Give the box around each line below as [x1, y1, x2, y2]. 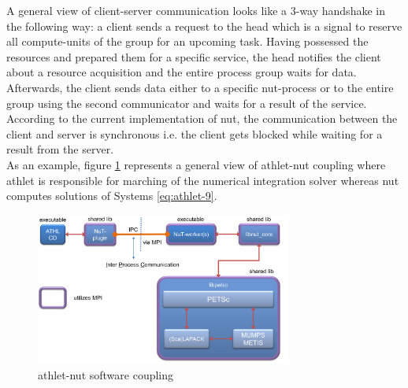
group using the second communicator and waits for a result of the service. [6, 94, 367, 111]
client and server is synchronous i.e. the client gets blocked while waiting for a [6, 125, 383, 142]
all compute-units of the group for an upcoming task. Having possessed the [6, 33, 369, 50]
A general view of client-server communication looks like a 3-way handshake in [6, 2, 385, 18]
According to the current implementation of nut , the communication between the [6, 110, 398, 127]
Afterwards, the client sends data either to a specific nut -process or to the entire [6, 79, 394, 95]
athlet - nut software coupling [38, 367, 174, 383]
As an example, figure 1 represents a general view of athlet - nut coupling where [6, 156, 386, 172]
